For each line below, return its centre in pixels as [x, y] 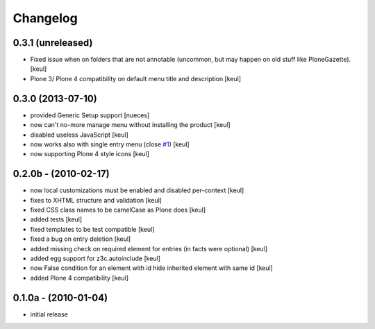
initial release [49, 314]
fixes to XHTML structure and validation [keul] [96, 200]
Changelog [45, 18]
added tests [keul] [56, 219]
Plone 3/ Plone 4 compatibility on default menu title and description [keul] [136, 78]
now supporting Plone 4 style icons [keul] [90, 154]
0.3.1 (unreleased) [53, 43]
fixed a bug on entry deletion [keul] [81, 239]
